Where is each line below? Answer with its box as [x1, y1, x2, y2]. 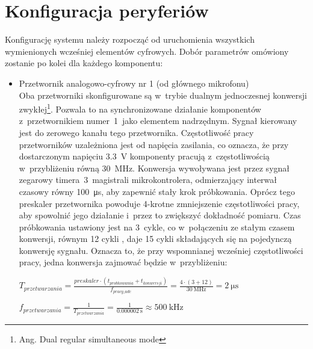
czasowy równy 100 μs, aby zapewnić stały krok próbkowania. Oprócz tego [19, 185, 296, 197]
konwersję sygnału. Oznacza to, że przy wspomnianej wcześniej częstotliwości [19, 244, 303, 256]
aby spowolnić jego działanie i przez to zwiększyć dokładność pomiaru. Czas [19, 209, 301, 221]
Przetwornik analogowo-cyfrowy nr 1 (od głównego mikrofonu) [19, 76, 249, 89]
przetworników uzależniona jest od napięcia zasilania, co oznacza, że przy [19, 138, 289, 150]
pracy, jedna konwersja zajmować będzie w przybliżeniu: [19, 256, 228, 268]
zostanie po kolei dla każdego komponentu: [5, 57, 163, 69]
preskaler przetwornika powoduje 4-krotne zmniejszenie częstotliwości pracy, [19, 197, 300, 209]
